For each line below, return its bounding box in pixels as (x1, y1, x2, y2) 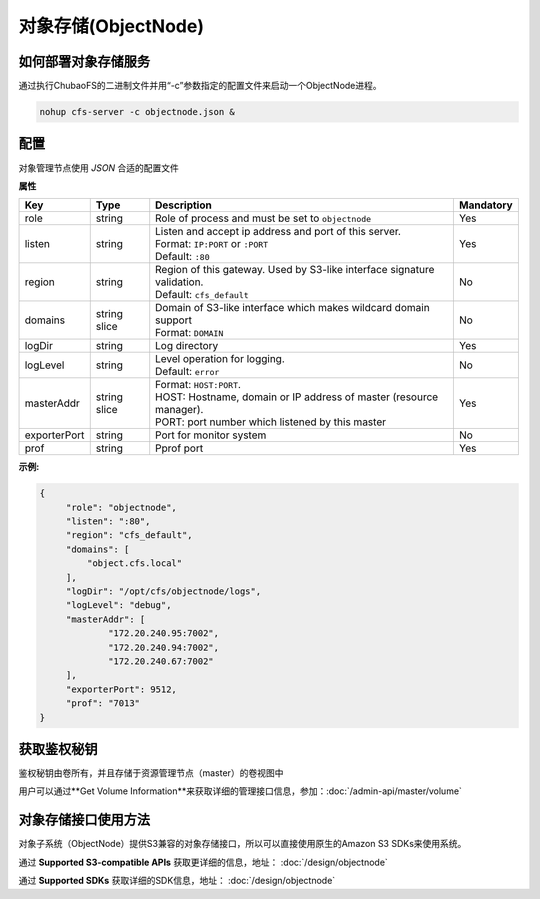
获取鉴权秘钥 (18, 740, 98, 757)
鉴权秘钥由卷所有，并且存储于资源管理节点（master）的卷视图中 (18, 767, 284, 779)
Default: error (155, 365, 220, 379)
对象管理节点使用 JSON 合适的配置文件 (18, 161, 180, 174)
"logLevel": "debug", (65, 600, 172, 611)
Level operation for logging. (155, 352, 285, 366)
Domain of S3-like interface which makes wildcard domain (155, 301, 430, 315)
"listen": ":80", (65, 516, 151, 527)
